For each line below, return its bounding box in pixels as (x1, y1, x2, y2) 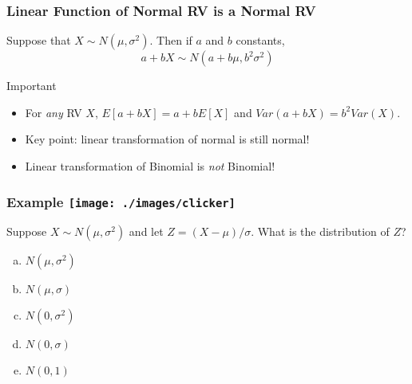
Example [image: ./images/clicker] (6, 191, 236, 211)
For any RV (25, 104, 82, 120)
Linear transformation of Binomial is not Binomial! (25, 158, 275, 174)
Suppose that (6, 32, 71, 49)
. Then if (149, 32, 192, 49)
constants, (236, 32, 285, 49)
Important (6, 77, 57, 94)
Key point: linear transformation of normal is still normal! (25, 131, 310, 147)
